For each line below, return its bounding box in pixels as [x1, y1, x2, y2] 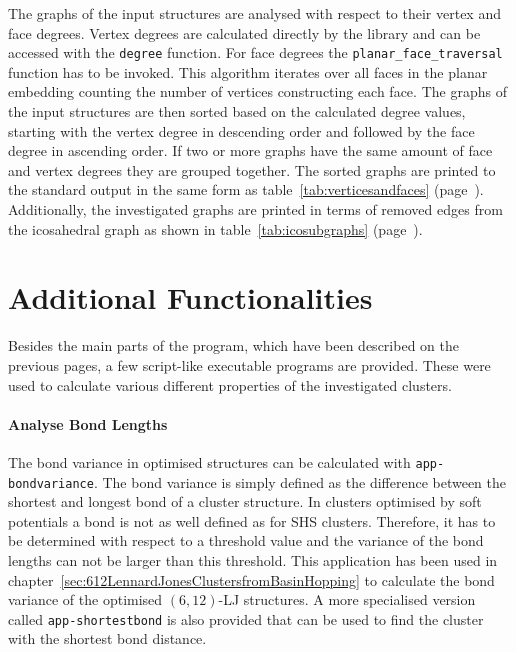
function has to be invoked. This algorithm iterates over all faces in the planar [8, 61, 488, 82]
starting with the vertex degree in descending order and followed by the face [8, 120, 475, 141]
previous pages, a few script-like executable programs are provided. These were [8, 354, 491, 375]
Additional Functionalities [8, 277, 373, 318]
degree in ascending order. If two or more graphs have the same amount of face [8, 140, 493, 161]
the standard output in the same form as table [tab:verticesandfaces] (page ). [8, 179, 484, 200]
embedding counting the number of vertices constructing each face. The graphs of [8, 81, 507, 102]
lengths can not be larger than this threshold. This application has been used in [8, 549, 498, 570]
